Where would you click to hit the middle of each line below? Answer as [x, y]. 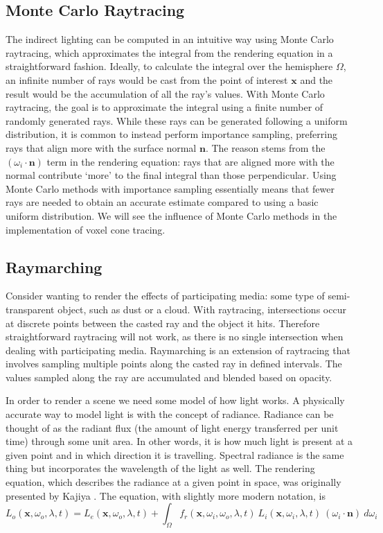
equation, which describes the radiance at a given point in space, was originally [173, 482]
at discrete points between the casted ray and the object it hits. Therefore [163, 323]
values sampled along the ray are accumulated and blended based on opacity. [169, 377]
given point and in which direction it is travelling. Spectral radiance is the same [175, 454]
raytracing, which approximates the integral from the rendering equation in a [169, 52]
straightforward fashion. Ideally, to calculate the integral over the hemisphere [169, 66]
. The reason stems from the [265, 147]
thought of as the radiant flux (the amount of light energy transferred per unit [172, 427]
